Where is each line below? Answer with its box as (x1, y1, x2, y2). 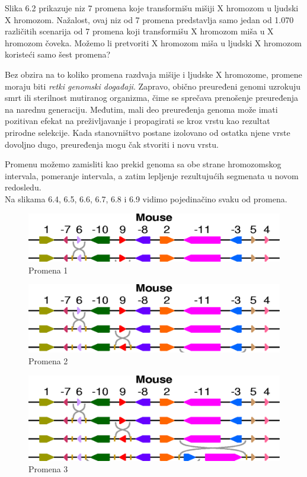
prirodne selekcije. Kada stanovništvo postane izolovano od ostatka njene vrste (5, 126, 290, 138)
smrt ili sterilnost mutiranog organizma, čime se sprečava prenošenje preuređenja (5, 91, 299, 104)
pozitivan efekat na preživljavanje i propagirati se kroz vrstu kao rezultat (5, 115, 270, 127)
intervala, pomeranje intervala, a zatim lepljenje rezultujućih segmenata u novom (5, 169, 299, 182)
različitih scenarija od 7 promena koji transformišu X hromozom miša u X (5, 25, 274, 37)
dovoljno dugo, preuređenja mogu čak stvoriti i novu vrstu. (5, 138, 219, 150)
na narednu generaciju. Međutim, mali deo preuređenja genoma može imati (5, 103, 278, 115)
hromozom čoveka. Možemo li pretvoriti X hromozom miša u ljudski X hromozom (5, 36, 302, 49)
